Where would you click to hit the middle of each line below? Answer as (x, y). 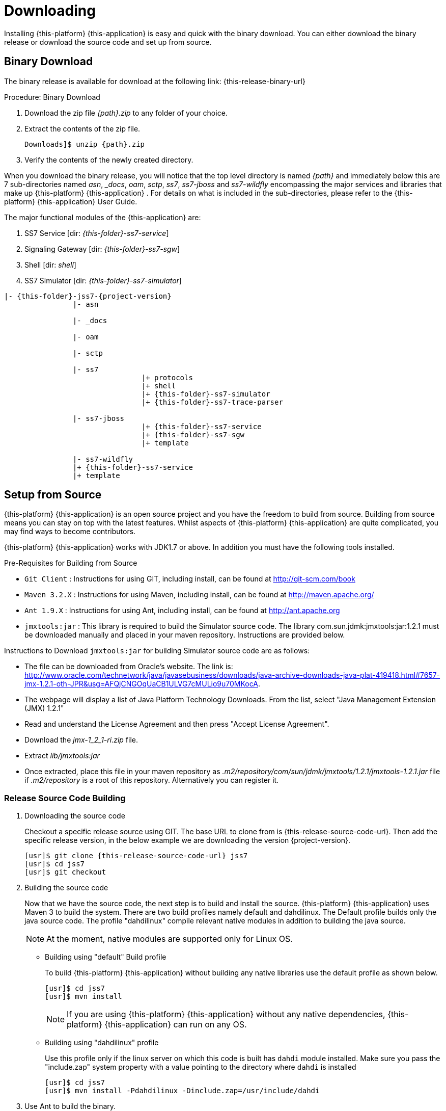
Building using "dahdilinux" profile (102, 1043)
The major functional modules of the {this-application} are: (103, 217)
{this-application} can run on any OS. (176, 1025)
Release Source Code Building (65, 798)
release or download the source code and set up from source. (108, 42)
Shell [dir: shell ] (50, 264)
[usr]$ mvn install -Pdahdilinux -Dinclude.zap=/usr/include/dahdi (182, 1091)
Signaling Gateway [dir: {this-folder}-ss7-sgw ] (102, 249)
